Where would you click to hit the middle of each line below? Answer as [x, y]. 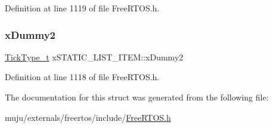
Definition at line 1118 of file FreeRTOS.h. [82, 77]
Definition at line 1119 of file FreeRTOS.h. [82, 8]
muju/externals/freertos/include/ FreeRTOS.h [88, 117]
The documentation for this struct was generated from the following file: [137, 97]
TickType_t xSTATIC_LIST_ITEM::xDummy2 [94, 57]
